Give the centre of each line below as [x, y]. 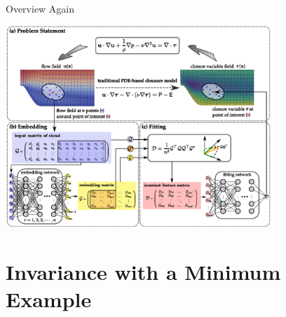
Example [49, 299]
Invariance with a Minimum [143, 272]
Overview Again [40, 8]
